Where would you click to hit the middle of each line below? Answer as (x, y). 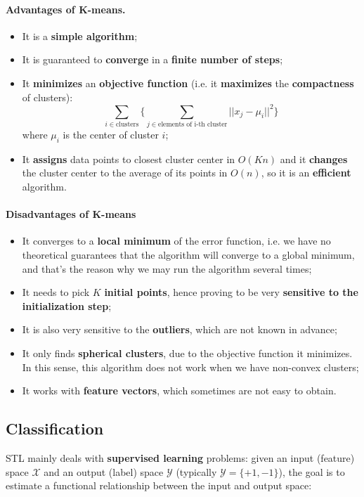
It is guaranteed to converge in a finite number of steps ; (152, 59)
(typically (196, 471)
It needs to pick (56, 292)
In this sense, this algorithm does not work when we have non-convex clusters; (190, 367)
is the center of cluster (111, 134)
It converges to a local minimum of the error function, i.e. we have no (176, 241)
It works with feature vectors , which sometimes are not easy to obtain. (179, 390)
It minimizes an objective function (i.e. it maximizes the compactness (188, 83)
